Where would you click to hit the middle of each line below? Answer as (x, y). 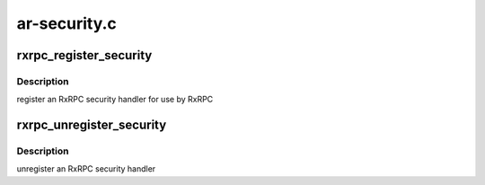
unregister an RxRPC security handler (86, 169)
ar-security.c (66, 23)
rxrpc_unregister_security (92, 125)
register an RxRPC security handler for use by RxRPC (115, 100)
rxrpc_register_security (84, 55)
